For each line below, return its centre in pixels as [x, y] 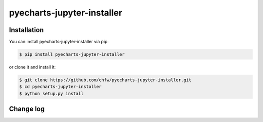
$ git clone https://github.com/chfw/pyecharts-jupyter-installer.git [105, 80]
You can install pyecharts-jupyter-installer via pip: [59, 42]
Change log [27, 109]
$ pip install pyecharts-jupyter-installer [72, 54]
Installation [26, 30]
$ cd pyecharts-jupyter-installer [60, 87]
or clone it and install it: [32, 67]
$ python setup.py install [51, 93]
